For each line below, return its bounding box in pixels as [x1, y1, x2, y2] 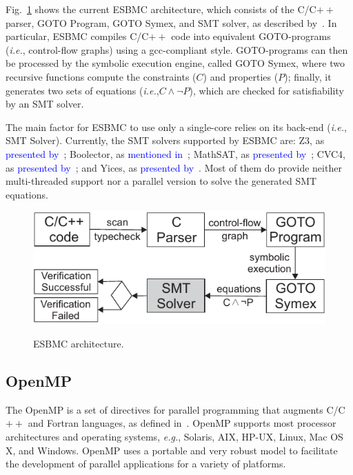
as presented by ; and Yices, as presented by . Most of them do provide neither [6, 160, 342, 174]
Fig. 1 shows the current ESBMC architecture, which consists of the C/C [6, 2, 316, 16]
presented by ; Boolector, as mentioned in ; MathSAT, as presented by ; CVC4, [6, 146, 345, 161]
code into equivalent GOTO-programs [171, 29, 331, 43]
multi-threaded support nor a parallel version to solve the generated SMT [6, 174, 317, 188]
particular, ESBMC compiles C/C [6, 29, 149, 43]
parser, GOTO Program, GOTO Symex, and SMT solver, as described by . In [6, 15, 337, 30]
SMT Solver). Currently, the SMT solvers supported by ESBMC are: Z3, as [6, 133, 325, 148]
